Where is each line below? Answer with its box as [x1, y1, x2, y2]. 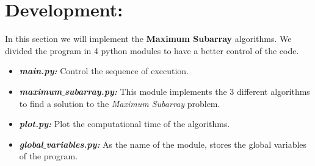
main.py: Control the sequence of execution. [19, 64, 189, 77]
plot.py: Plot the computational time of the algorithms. [19, 117, 230, 130]
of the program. [19, 150, 78, 162]
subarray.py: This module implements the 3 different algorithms [64, 85, 310, 97]
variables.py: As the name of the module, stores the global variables [46, 137, 307, 150]
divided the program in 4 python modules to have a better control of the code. [5, 44, 299, 57]
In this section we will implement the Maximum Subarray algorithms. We [5, 32, 292, 45]
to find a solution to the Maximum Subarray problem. [19, 97, 220, 109]
